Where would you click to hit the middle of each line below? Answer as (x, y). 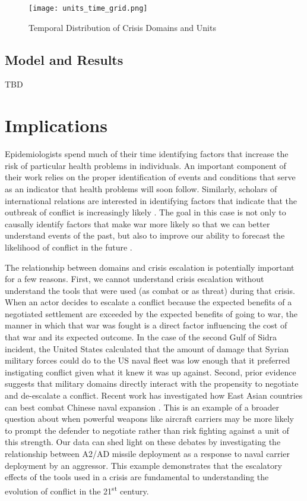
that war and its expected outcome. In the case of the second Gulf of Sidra (141, 337)
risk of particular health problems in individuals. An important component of (145, 165)
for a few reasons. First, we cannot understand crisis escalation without (134, 279)
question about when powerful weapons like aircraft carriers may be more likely (150, 419)
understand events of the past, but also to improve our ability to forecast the (145, 235)
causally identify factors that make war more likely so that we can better (137, 223)
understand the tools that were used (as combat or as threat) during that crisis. (150, 290)
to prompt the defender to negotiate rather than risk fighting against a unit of (147, 430)
